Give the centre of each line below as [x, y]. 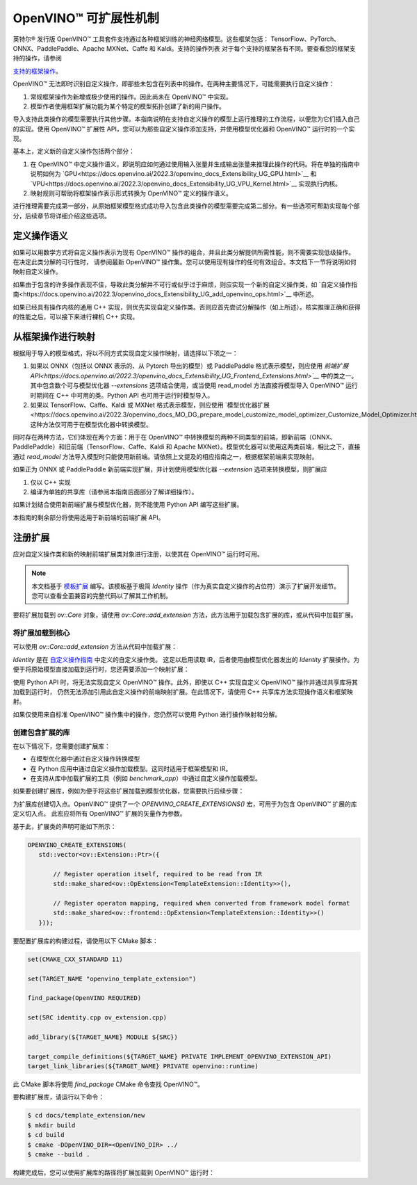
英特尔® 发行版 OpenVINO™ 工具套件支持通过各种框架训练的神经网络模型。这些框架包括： [141, 39]
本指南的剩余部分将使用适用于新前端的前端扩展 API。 [89, 517]
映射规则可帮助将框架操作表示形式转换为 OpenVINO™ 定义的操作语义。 [131, 193]
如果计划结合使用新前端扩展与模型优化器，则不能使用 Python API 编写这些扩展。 [128, 505]
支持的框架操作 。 [37, 71]
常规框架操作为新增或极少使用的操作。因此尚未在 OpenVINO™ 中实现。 [131, 97]
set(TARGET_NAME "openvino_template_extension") [112, 978]
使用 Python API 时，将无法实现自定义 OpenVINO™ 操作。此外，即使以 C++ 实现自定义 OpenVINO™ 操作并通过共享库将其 [185, 682]
